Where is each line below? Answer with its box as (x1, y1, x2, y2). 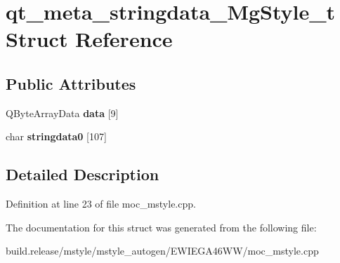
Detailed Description (6, 163, 159, 185)
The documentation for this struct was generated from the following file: (6, 220, 317, 234)
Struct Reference (6, 25, 173, 53)
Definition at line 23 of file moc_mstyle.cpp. (6, 196, 196, 211)
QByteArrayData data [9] (6, 105, 119, 120)
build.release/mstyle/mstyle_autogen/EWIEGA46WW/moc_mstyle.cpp (6, 243, 319, 258)
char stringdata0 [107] (6, 129, 107, 144)
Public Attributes (6, 72, 136, 94)
